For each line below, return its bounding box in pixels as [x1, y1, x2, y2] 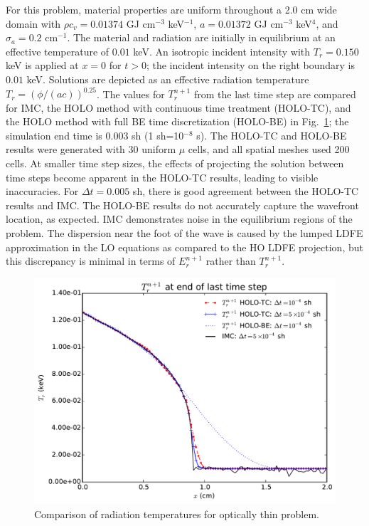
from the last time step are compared [193, 86, 356, 101]
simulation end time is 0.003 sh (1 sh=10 [6, 127, 184, 142]
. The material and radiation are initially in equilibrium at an [67, 30, 336, 45]
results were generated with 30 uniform [6, 142, 176, 157]
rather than [205, 253, 256, 268]
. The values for [97, 86, 165, 101]
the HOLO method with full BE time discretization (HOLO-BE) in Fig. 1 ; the [6, 114, 349, 129]
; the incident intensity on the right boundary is [146, 58, 355, 73]
